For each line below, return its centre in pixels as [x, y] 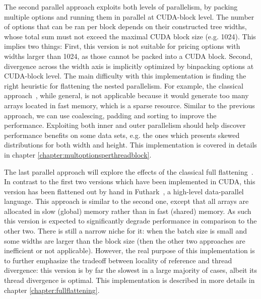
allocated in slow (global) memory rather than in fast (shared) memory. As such [128, 211]
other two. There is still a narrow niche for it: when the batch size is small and [125, 231]
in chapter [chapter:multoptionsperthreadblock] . [78, 154]
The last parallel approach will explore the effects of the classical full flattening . [129, 171]
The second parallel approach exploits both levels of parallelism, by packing [121, 7]
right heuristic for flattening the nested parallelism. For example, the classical [124, 85]
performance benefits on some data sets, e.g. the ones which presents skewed [122, 135]
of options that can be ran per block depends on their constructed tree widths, [125, 26]
